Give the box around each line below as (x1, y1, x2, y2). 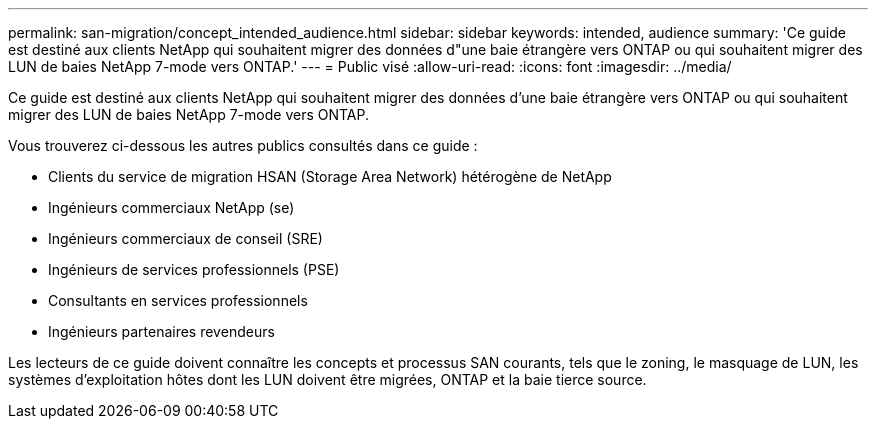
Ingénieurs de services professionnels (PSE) (48, 261, 340, 278)
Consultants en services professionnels (48, 292, 308, 309)
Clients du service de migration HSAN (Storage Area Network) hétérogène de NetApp (48, 168, 612, 185)
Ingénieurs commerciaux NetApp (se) (48, 199, 295, 216)
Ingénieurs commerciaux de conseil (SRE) (48, 230, 323, 247)
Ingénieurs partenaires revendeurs (48, 323, 275, 340)
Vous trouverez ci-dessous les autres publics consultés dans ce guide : (8, 137, 478, 154)
